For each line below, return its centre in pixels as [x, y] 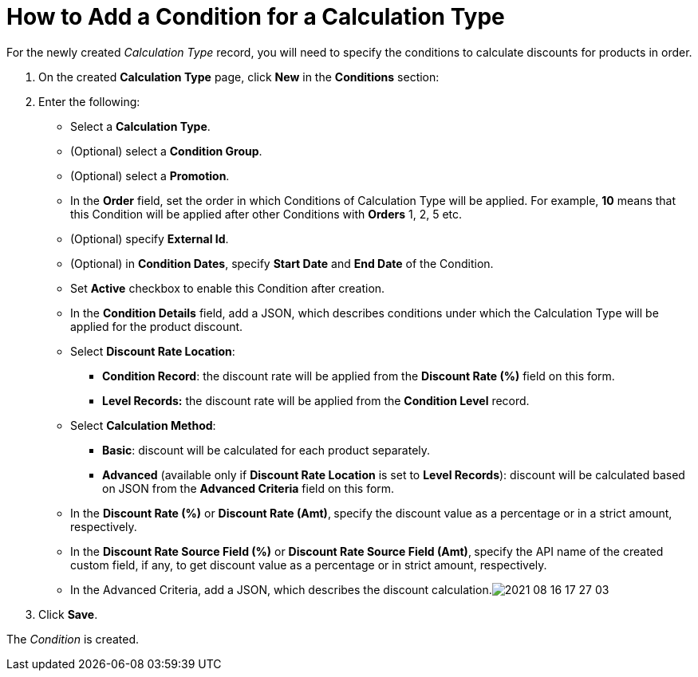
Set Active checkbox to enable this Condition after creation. [228, 288]
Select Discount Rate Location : [153, 351]
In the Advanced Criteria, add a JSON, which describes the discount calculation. [281, 589]
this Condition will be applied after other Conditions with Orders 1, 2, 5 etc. [266, 214]
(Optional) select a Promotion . [150, 175]
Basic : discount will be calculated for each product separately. [266, 450]
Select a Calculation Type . [140, 126]
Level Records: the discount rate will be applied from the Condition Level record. [316, 400]
